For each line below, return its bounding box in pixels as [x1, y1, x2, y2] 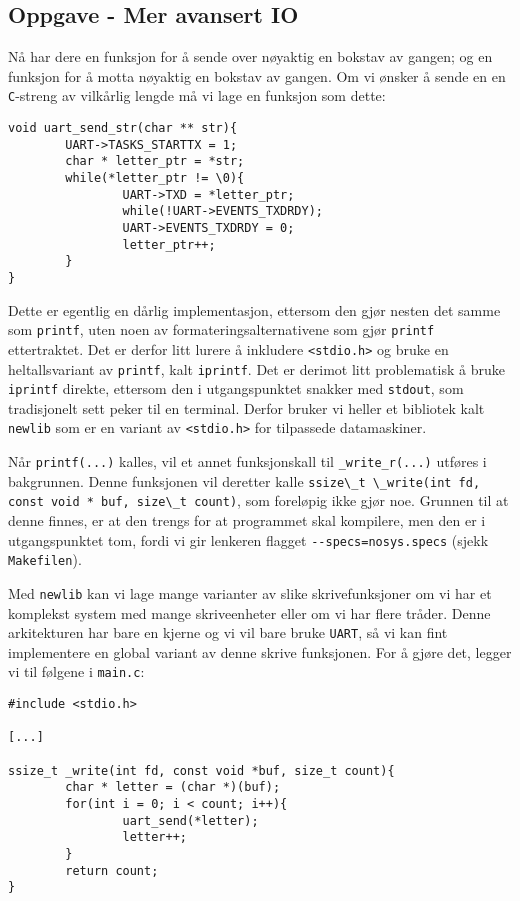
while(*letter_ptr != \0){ [65, 171, 245, 186]
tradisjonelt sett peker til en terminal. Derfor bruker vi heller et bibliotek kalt [8, 397, 485, 418]
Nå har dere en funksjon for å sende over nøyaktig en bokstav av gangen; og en [8, 46, 493, 67]
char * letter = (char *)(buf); [65, 780, 281, 795]
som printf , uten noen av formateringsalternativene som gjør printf [8, 319, 435, 340]
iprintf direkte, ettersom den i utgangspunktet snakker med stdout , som [8, 378, 464, 399]
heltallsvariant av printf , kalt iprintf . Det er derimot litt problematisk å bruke [8, 358, 505, 379]
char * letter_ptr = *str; [65, 154, 245, 169]
